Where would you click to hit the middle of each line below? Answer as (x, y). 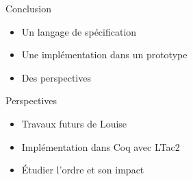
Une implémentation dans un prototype (104, 55)
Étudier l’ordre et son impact (83, 170)
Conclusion (28, 8)
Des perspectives (56, 77)
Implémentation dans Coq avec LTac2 (101, 146)
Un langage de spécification (79, 31)
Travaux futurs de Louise (74, 123)
